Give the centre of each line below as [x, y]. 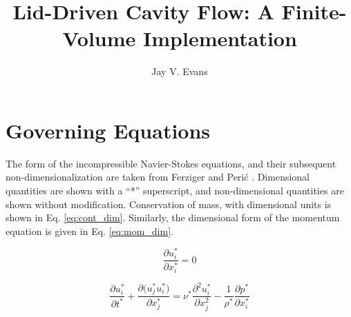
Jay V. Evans [180, 71]
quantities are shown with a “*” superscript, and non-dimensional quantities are [175, 191]
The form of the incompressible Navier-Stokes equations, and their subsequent [171, 163]
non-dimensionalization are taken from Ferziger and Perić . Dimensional [158, 177]
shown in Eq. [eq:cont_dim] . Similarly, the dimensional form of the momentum [173, 217]
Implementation [220, 38]
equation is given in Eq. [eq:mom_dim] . [89, 231]
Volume [99, 38]
